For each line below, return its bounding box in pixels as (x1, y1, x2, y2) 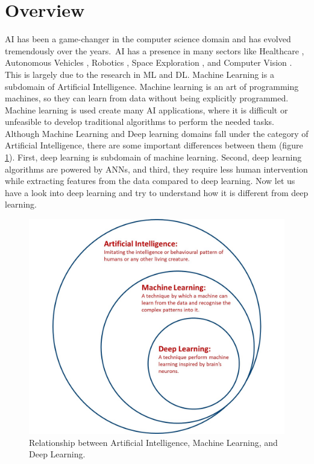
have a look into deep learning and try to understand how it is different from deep (5, 186, 309, 199)
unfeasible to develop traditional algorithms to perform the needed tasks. (5, 115, 274, 128)
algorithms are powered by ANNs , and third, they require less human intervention (5, 162, 308, 175)
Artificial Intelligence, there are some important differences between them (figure (5, 139, 303, 151)
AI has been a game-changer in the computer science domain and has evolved (5, 33, 291, 45)
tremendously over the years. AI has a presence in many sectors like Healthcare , (5, 44, 304, 57)
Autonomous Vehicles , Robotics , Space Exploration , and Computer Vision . (5, 56, 292, 69)
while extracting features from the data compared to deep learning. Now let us (5, 174, 295, 187)
